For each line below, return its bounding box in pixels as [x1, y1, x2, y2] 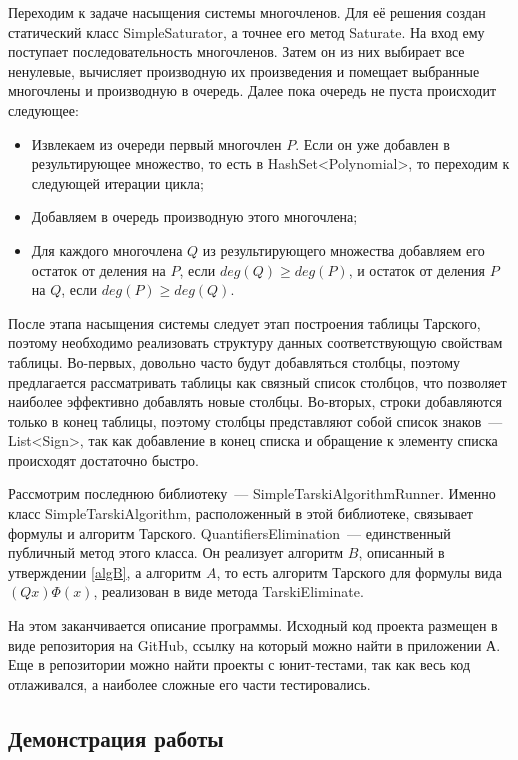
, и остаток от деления [348, 259, 486, 280]
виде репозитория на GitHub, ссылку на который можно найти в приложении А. [8, 634, 501, 655]
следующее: [8, 99, 79, 120]
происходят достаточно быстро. [8, 449, 199, 470]
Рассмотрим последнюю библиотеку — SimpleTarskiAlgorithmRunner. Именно [8, 483, 496, 504]
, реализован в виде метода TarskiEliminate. [93, 581, 364, 602]
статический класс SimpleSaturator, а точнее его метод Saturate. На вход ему [8, 21, 485, 42]
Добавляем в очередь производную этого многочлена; [31, 206, 358, 227]
